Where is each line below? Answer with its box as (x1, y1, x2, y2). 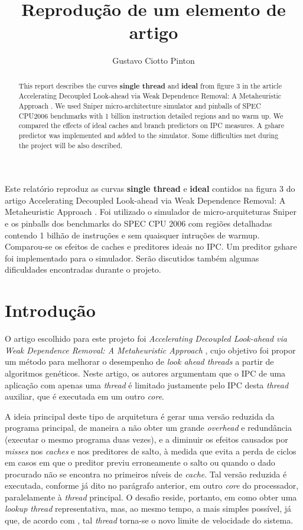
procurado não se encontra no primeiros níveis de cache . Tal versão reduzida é (5, 467, 287, 480)
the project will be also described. (18, 140, 123, 150)
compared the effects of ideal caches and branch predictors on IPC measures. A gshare (18, 120, 285, 130)
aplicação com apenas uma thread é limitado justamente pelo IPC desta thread (5, 378, 289, 391)
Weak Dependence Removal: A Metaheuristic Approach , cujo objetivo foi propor (5, 343, 296, 356)
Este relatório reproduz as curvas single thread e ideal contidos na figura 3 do (5, 182, 295, 195)
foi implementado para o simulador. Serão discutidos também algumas (5, 251, 259, 264)
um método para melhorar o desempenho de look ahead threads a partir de (5, 355, 274, 368)
